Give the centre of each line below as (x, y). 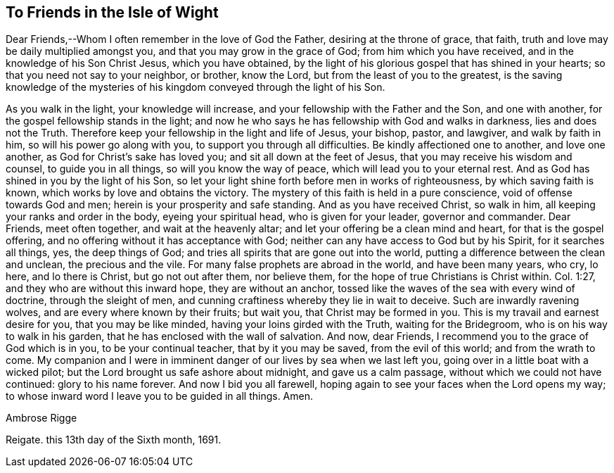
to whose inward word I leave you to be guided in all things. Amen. (159, 396)
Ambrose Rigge (41, 418)
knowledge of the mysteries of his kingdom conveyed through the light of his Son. (196, 87)
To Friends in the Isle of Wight (112, 12)
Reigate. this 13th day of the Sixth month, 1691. (114, 440)
